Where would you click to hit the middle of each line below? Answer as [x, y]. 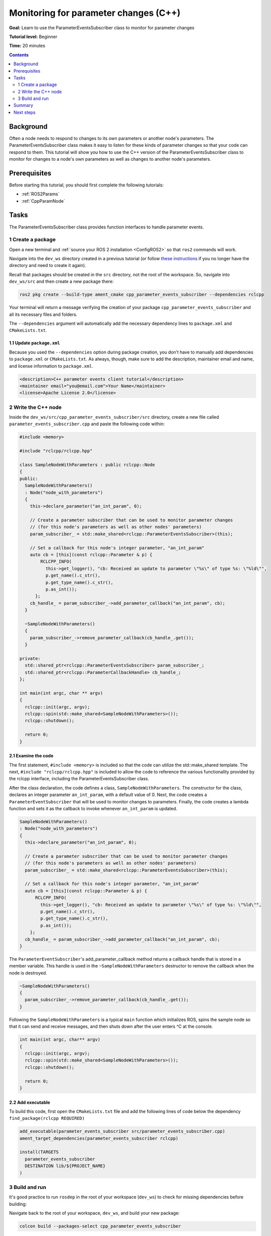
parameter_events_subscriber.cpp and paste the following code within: [87, 424]
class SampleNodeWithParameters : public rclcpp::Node [87, 464]
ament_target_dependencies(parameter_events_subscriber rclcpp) [99, 1138]
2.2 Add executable [30, 1102]
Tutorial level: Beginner [33, 37]
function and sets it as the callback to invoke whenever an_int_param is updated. [93, 808]
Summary [23, 105]
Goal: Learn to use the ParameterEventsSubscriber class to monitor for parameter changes [102, 28]
